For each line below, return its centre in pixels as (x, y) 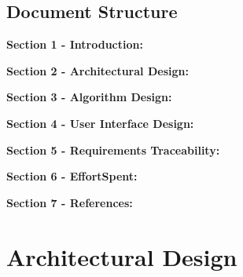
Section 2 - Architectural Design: (98, 70)
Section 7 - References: (70, 202)
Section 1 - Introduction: (75, 44)
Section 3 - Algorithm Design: (89, 97)
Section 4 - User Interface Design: (100, 123)
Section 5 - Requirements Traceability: (113, 149)
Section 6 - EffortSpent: (72, 176)
